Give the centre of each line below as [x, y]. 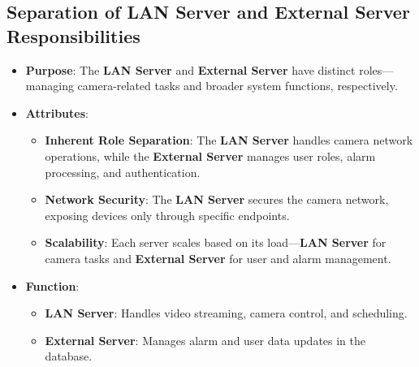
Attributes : [57, 112]
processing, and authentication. [123, 172]
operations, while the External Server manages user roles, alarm [210, 155]
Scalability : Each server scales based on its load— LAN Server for [216, 242]
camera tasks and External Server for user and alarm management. [218, 258]
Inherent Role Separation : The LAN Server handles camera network [229, 140]
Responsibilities [73, 35]
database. [69, 356]
